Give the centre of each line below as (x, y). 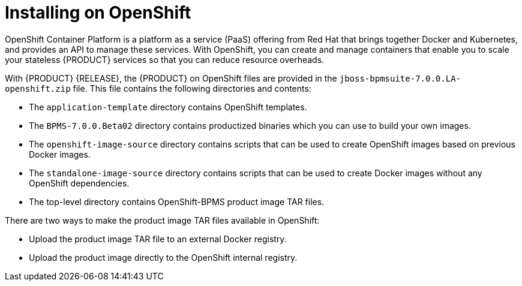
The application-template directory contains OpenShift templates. (168, 107)
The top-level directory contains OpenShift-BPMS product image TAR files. (177, 201)
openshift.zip (38, 88)
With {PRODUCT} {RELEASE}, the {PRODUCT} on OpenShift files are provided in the (171, 78)
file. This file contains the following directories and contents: (192, 88)
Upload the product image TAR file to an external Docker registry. (158, 239)
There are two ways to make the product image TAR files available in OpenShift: (162, 220)
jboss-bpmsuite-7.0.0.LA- (400, 78)
